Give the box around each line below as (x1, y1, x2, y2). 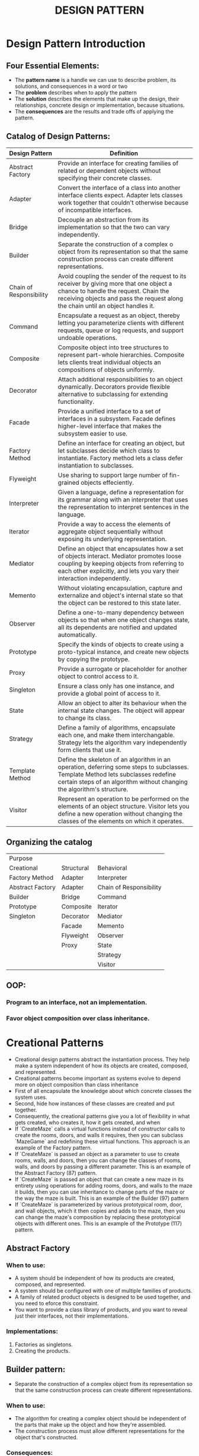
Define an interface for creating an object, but (57, 439, 185, 447)
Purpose (9, 854, 33, 862)
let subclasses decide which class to (57, 446, 160, 454)
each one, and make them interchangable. (57, 731, 175, 739)
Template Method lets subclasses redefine (57, 770, 176, 778)
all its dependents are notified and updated (57, 623, 178, 631)
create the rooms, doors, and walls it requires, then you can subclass (14, 1131, 184, 1138)
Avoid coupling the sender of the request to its (57, 271, 187, 280)
